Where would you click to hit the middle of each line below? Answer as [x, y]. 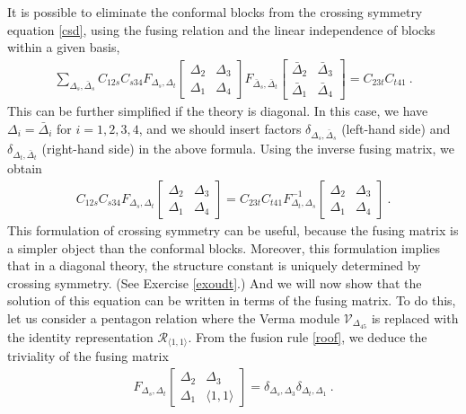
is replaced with [415, 317]
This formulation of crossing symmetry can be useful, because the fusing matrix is [233, 229]
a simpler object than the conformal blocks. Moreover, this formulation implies [224, 247]
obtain [25, 168]
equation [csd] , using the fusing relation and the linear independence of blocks [221, 29]
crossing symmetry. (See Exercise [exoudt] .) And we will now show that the [215, 282]
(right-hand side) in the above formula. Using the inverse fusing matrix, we [248, 148]
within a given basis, [64, 47]
